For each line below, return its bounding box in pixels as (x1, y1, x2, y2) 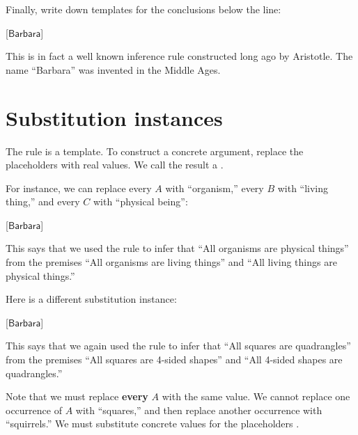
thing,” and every (6, 194, 80, 209)
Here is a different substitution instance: (6, 292, 177, 306)
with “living (277, 180, 329, 195)
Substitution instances (6, 103, 223, 132)
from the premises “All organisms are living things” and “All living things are (6, 255, 337, 269)
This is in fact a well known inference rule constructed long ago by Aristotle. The (6, 49, 353, 63)
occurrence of (6, 402, 62, 417)
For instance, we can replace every (6, 180, 152, 195)
